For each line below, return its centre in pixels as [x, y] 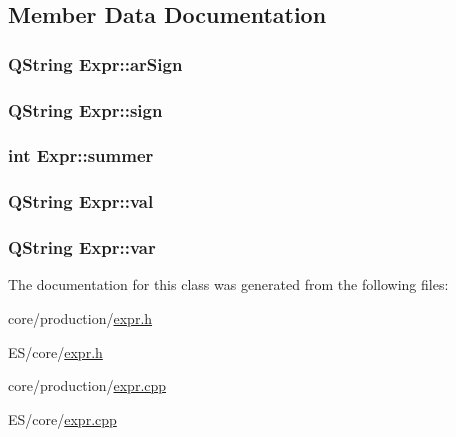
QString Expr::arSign [95, 63]
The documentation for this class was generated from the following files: [228, 284]
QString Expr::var [82, 247]
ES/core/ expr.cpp [62, 418]
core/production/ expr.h [80, 317]
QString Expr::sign [85, 109]
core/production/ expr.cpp [87, 385]
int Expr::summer [81, 155]
